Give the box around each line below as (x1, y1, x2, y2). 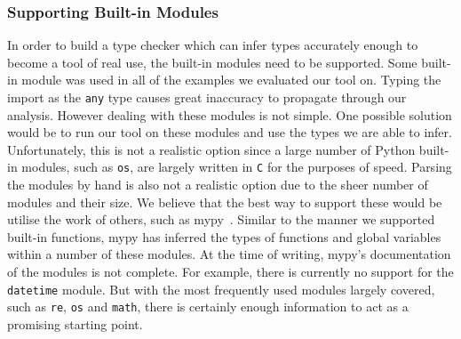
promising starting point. (7, 314, 143, 333)
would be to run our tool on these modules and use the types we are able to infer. (7, 123, 452, 141)
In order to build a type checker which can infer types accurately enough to (7, 36, 418, 54)
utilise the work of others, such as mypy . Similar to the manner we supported (7, 210, 435, 229)
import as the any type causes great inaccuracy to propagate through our (7, 88, 407, 106)
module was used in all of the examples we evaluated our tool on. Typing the (21, 70, 441, 89)
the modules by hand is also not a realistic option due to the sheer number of (7, 175, 428, 194)
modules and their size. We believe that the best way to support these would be (7, 192, 442, 211)
